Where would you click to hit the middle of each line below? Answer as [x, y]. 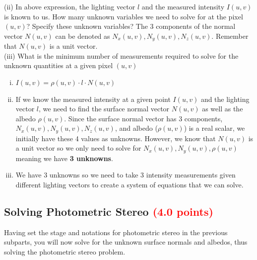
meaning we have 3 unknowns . [64, 158]
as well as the [223, 109]
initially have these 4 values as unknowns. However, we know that [116, 138]
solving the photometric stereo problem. [65, 252]
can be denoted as [83, 36]
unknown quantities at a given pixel [59, 65]
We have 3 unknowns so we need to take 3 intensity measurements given [126, 175]
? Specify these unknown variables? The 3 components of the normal [131, 26]
